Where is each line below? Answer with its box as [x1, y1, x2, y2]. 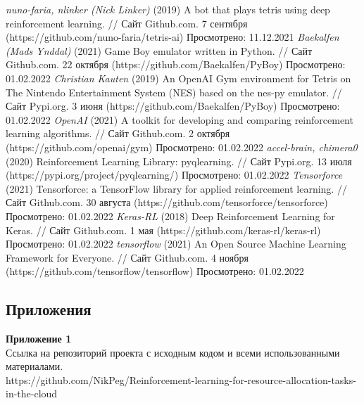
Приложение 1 [6, 331, 72, 346]
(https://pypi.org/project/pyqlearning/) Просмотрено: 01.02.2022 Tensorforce [6, 167, 343, 182]
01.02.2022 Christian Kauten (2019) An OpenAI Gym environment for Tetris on [6, 70, 351, 85]
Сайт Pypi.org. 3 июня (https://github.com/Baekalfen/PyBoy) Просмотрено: [6, 98, 340, 113]
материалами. [6, 359, 63, 373]
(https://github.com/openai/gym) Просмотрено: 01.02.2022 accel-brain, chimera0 [6, 139, 358, 154]
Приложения [6, 298, 92, 320]
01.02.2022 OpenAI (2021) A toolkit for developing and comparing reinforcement [6, 112, 353, 127]
